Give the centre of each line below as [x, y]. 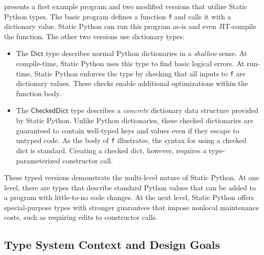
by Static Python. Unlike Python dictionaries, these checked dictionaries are [135, 120]
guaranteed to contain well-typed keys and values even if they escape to [128, 130]
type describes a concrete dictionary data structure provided [164, 110]
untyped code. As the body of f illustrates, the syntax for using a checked [131, 140]
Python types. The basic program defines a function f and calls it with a [118, 16]
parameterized [38, 160]
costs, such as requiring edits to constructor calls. [81, 217]
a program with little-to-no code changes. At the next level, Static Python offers [129, 197]
